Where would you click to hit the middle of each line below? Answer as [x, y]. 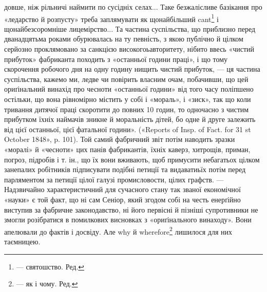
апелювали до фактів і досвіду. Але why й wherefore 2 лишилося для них [118, 231]
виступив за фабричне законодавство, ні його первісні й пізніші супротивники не [131, 209]
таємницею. [22, 241]
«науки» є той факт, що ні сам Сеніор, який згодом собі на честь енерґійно [122, 199]
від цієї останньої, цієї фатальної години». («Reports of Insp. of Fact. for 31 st [128, 129]
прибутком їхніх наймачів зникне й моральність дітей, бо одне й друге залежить [130, 119]
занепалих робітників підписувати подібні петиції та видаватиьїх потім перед [125, 169]
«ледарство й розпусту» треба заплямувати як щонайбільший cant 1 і [111, 18]
